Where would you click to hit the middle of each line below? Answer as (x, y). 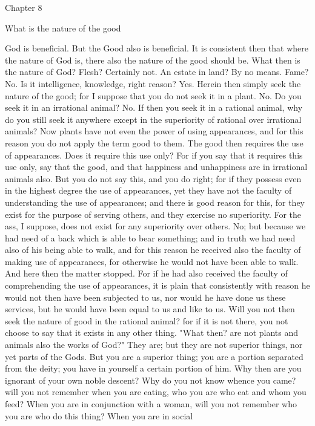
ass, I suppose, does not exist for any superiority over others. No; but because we (155, 226)
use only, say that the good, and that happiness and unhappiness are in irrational (156, 167)
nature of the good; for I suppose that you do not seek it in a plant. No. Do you (153, 95)
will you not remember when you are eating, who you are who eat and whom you (156, 392)
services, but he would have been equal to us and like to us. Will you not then (150, 309)
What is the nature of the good (63, 28)
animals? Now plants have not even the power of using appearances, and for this (154, 131)
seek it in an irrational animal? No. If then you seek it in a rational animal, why (154, 107)
